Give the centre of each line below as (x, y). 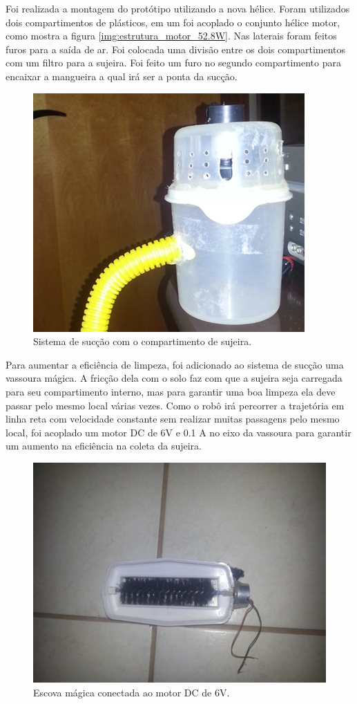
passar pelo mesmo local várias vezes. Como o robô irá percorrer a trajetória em (175, 405)
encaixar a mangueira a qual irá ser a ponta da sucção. (122, 76)
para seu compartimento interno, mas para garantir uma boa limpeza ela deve (171, 391)
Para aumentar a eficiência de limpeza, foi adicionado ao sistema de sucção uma (175, 364)
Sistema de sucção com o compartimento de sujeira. (143, 341)
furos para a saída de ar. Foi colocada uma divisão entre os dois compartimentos (175, 49)
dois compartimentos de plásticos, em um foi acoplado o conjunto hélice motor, (173, 22)
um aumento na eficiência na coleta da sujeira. (104, 446)
